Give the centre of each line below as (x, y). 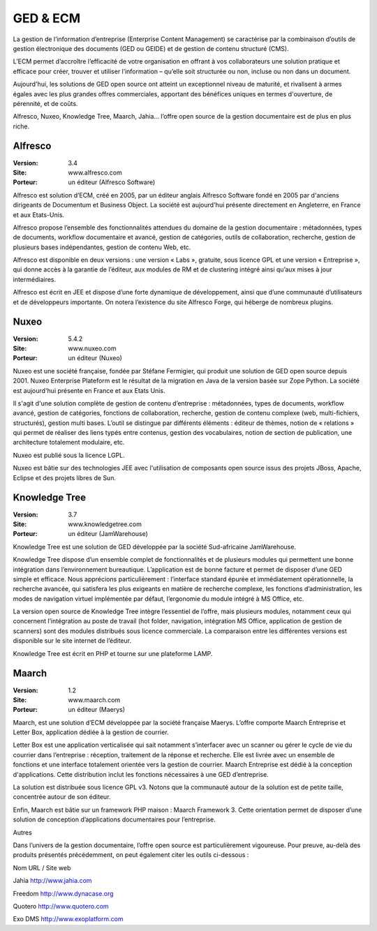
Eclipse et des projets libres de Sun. (65, 477)
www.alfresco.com (95, 172)
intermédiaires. (35, 279)
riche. (21, 126)
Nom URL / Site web (42, 867)
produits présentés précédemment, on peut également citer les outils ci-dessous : (131, 855)
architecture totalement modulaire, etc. (69, 442)
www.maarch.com (94, 700)
